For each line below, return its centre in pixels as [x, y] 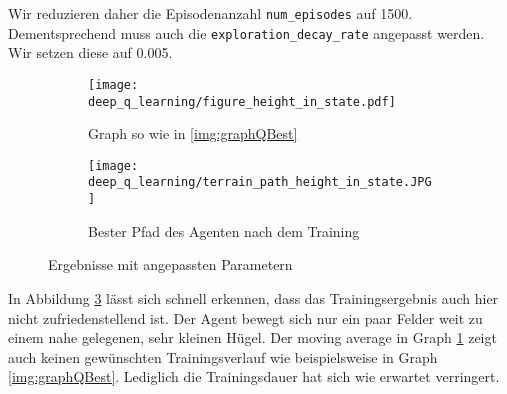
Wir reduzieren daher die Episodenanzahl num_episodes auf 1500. [210, 13]
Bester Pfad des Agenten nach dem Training [224, 230]
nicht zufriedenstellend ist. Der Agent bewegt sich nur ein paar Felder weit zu [245, 317]
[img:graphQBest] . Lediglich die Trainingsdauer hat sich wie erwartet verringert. [254, 376]
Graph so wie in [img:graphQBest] [193, 133]
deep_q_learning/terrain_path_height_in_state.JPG [260, 182]
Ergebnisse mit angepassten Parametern [170, 264]
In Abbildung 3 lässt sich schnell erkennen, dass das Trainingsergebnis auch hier [253, 297]
